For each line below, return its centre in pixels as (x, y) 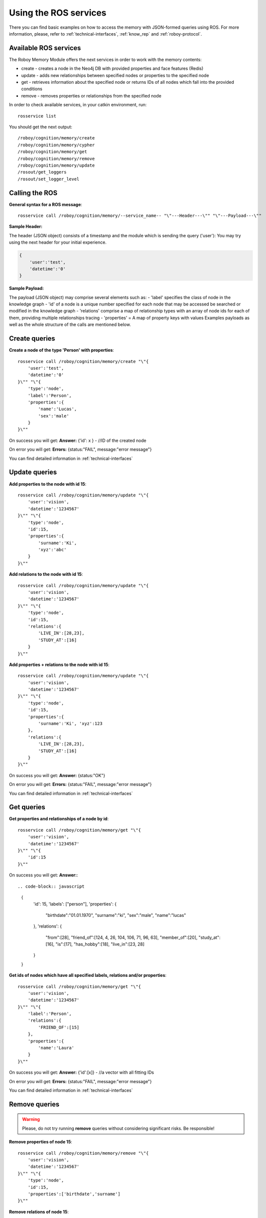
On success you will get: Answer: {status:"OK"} (57, 775)
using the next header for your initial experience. (58, 242)
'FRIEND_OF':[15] (59, 1027)
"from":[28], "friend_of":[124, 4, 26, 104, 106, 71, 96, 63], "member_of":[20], (122, 937)
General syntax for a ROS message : (46, 204)
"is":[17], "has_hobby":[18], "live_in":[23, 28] (100, 944)
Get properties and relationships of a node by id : (59, 819)
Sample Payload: (26, 288)
